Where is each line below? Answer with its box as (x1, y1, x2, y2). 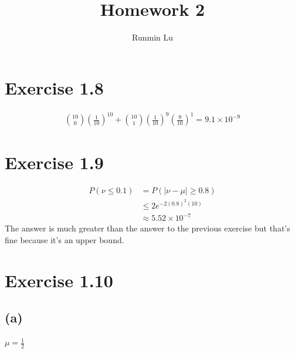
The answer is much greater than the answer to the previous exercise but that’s (5, 222, 290, 234)
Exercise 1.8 (5, 75, 104, 99)
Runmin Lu (131, 31, 173, 43)
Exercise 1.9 (5, 150, 104, 174)
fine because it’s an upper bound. (5, 234, 124, 246)
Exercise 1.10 (5, 268, 113, 292)
